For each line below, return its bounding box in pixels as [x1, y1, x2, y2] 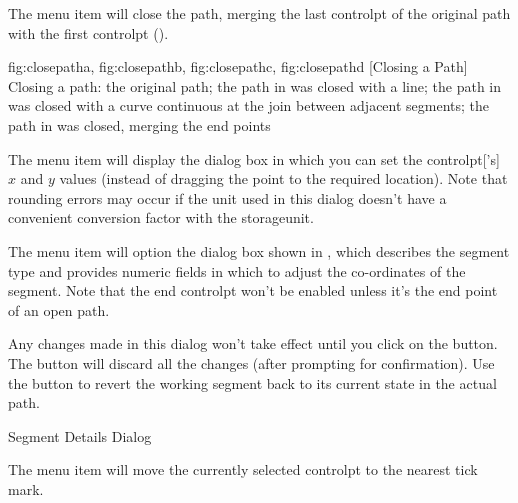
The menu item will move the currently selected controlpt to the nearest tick [8, 459, 478, 480]
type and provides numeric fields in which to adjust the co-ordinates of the [8, 260, 466, 281]
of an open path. [8, 299, 110, 320]
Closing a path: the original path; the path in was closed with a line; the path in [8, 75, 502, 96]
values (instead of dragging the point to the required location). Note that [59, 168, 508, 189]
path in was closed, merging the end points [8, 114, 271, 135]
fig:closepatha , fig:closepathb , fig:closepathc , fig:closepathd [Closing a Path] [8, 56, 468, 77]
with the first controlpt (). [8, 22, 169, 43]
